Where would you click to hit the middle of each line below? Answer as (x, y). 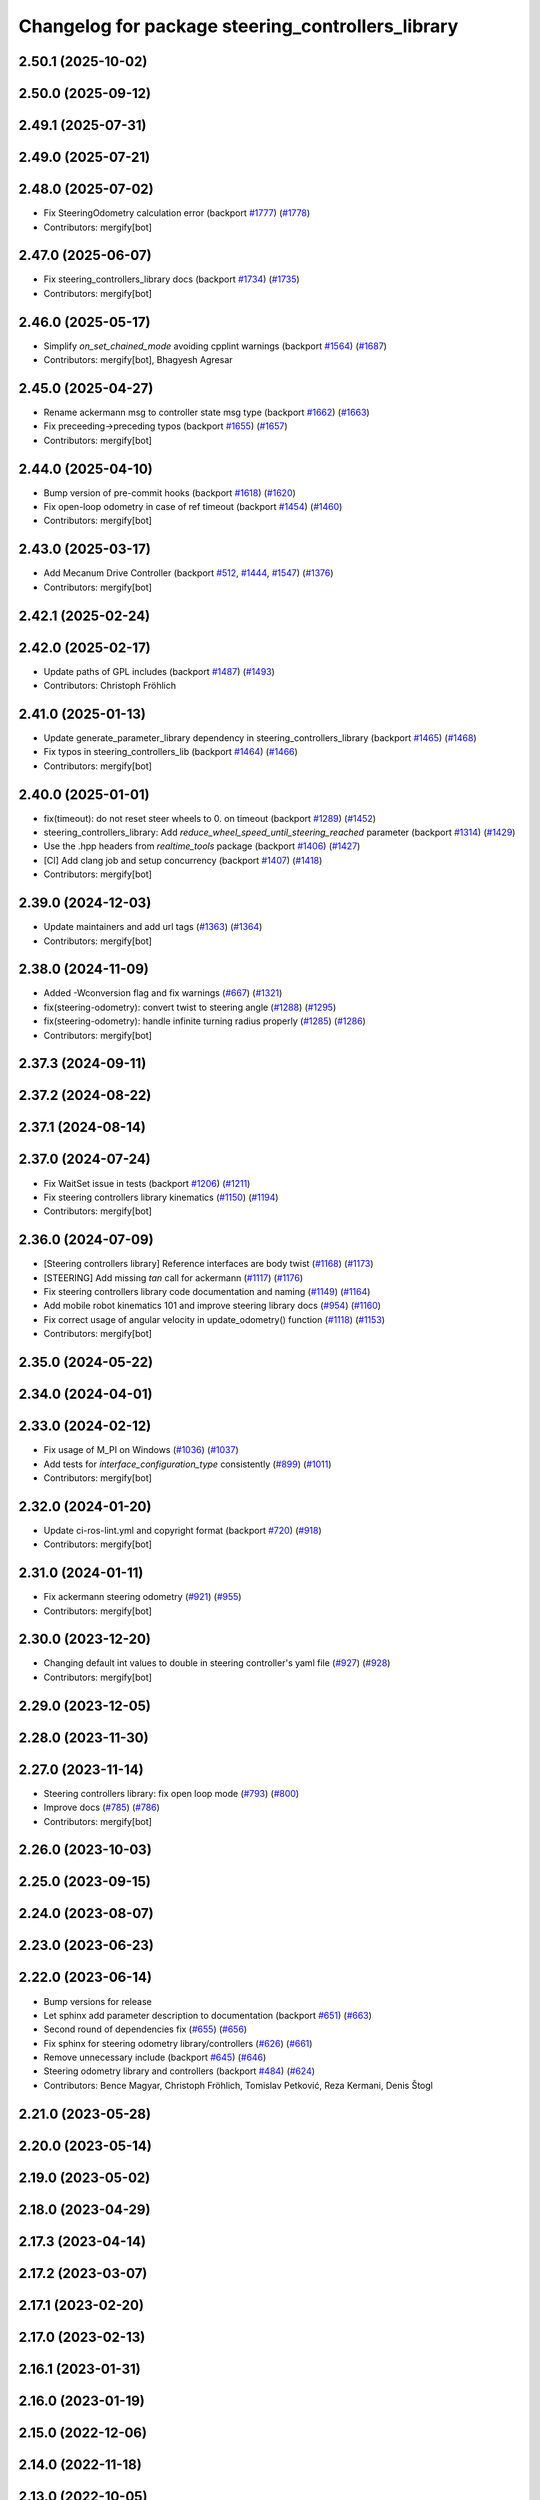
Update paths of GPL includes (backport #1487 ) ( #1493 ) (159, 671)
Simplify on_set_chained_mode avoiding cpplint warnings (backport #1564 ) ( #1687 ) (215, 346)
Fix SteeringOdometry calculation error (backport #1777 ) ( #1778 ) (177, 213)
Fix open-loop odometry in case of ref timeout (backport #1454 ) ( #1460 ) (193, 507)
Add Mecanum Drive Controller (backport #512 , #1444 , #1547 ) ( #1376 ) (188, 573)
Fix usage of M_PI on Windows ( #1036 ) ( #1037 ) (141, 1450)
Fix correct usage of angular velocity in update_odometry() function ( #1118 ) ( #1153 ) (214, 1319)
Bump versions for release (97, 2001)
